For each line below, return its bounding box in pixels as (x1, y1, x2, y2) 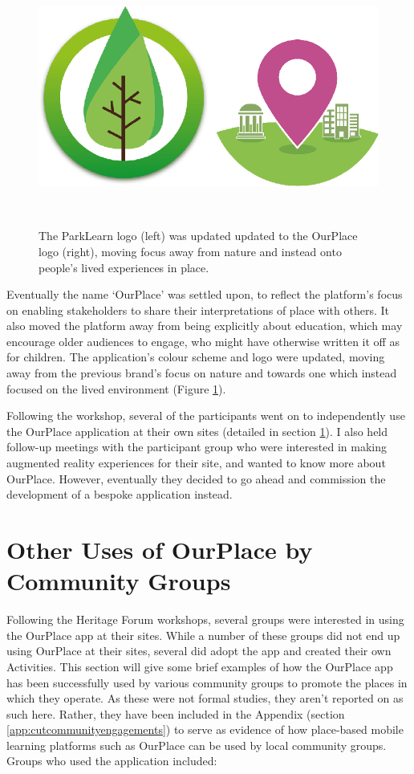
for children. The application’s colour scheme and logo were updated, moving (6, 348, 385, 365)
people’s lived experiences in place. (39, 259, 209, 275)
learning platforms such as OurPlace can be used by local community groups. (6, 736, 387, 753)
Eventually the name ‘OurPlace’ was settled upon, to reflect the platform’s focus (6, 286, 403, 303)
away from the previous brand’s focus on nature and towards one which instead (6, 365, 397, 381)
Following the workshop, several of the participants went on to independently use (6, 407, 405, 424)
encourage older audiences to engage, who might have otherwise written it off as (6, 332, 400, 349)
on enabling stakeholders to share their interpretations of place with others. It (6, 301, 390, 318)
